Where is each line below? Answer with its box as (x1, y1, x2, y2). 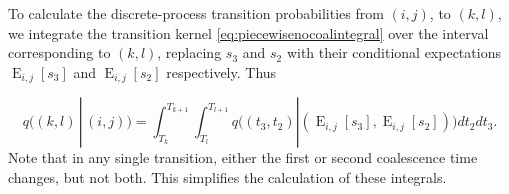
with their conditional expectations (286, 42, 501, 63)
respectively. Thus (166, 61, 277, 82)
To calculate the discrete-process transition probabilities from (8, 3, 384, 23)
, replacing (157, 42, 222, 63)
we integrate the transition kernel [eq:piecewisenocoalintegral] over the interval (8, 22, 489, 43)
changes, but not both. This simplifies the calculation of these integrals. (8, 166, 447, 187)
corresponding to (8, 42, 111, 63)
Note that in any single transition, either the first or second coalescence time (8, 147, 478, 168)
